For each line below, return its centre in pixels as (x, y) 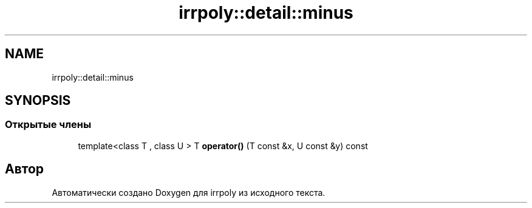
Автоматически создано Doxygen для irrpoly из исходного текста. (189, 192)
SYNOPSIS (38, 101)
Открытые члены (48, 125)
